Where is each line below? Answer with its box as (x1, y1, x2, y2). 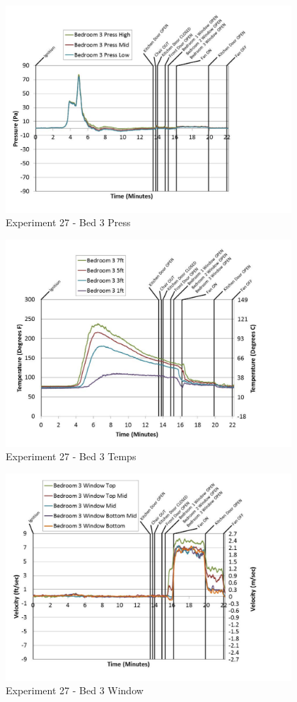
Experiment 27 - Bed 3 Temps (6, 449, 136, 464)
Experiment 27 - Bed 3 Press (6, 215, 131, 230)
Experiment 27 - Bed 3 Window (6, 683, 144, 698)
